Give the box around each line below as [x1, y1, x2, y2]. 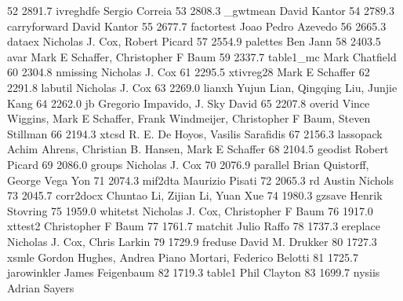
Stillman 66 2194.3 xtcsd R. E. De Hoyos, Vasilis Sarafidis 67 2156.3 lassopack [7, 125, 383, 141]
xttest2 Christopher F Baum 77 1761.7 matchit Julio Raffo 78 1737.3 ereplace [7, 218, 380, 234]
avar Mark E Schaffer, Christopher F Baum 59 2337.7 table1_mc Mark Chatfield [7, 48, 397, 64]
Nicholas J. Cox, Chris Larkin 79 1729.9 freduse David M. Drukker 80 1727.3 [7, 233, 377, 249]
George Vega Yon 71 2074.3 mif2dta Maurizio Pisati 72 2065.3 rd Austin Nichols [7, 171, 394, 188]
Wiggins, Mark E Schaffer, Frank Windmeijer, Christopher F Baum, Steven [7, 110, 371, 127]
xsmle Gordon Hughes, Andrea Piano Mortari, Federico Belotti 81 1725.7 [7, 248, 358, 265]
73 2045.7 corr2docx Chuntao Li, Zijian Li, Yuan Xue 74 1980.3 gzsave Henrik [7, 187, 383, 204]
